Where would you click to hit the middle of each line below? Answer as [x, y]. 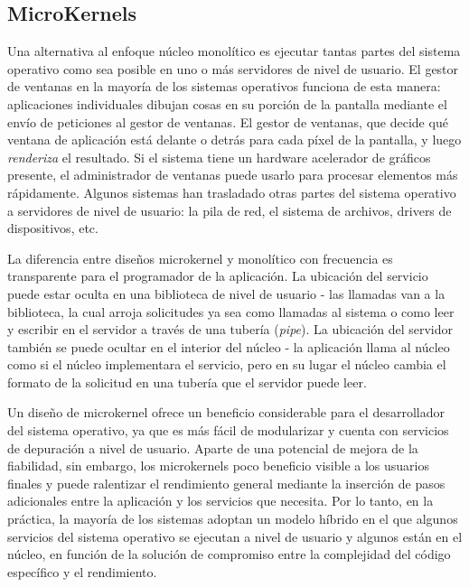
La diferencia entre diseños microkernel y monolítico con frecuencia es [200, 258]
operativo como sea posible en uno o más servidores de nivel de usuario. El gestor [233, 68]
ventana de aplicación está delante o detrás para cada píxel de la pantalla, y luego [234, 140]
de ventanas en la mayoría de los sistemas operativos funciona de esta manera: [224, 86]
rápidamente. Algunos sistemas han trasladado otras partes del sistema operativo [232, 192]
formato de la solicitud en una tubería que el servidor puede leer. [187, 382]
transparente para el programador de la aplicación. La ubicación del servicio [218, 276]
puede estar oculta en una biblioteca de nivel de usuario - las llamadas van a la [226, 293]
